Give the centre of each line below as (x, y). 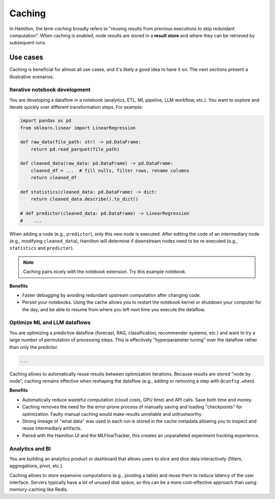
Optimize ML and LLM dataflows (50, 322)
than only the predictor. (34, 347)
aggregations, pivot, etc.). (36, 466)
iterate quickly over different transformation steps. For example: (76, 107)
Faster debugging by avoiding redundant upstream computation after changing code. (112, 295)
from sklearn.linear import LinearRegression (78, 128)
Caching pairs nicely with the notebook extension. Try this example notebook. (105, 272)
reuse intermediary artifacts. (52, 428)
